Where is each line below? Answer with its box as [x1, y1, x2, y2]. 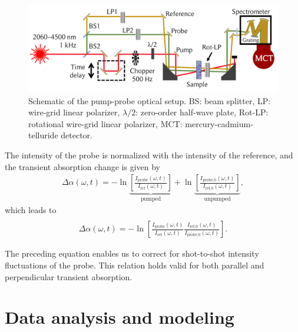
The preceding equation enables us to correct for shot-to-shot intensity [5, 247, 259, 260]
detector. [61, 129, 92, 141]
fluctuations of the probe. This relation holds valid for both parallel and [5, 258, 264, 271]
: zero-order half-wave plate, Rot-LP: [135, 106, 269, 118]
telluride [28, 129, 58, 141]
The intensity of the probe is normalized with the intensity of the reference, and [5, 149, 293, 161]
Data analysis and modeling [5, 305, 234, 329]
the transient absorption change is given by [5, 160, 160, 172]
